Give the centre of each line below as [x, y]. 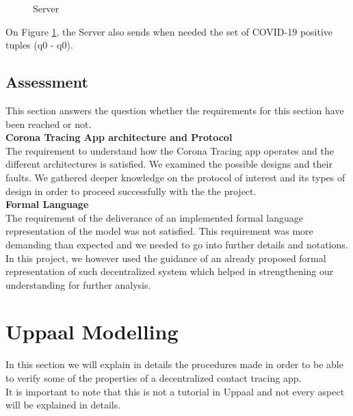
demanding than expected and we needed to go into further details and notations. [177, 244]
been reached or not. [49, 123]
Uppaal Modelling [92, 331]
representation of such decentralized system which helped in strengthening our [170, 271]
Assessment [47, 82]
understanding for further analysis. [78, 284]
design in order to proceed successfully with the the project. [131, 191]
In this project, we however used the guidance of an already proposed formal [166, 258]
